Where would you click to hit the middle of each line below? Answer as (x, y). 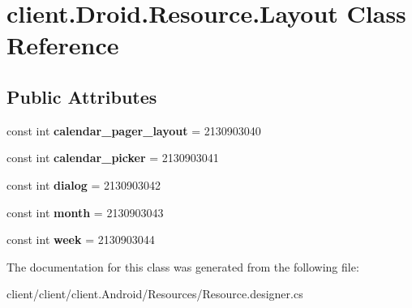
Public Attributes (82, 96)
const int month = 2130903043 (85, 212)
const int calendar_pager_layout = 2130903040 (134, 130)
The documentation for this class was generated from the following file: (183, 266)
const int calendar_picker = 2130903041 (113, 158)
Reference (63, 45)
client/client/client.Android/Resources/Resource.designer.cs (155, 294)
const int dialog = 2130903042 (84, 184)
